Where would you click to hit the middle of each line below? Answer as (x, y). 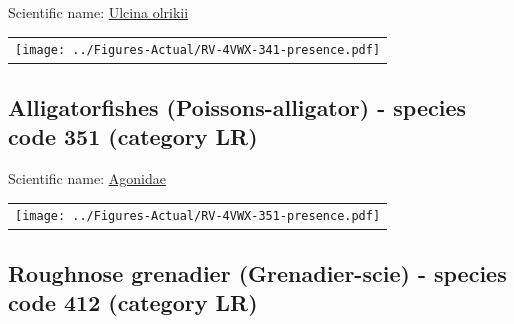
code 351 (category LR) (133, 136)
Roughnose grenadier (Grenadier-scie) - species (257, 272)
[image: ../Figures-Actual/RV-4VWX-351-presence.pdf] (198, 216)
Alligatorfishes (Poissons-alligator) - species (237, 106)
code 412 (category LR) (133, 302)
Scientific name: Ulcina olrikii (98, 12)
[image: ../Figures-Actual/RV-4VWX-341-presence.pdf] (198, 50)
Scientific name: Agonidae (87, 178)
